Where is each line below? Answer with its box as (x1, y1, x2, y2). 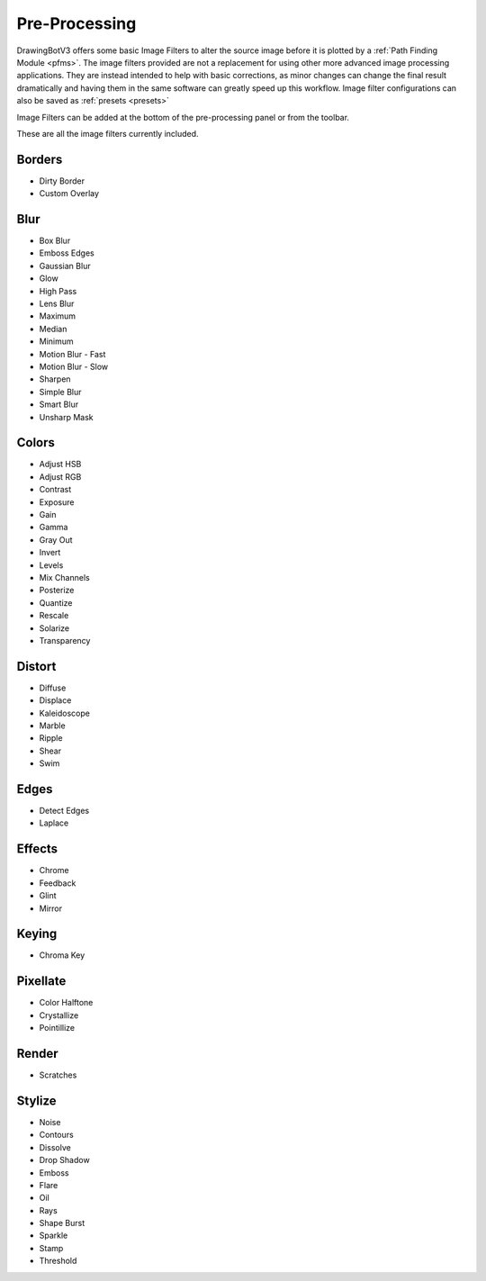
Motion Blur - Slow (39, 361, 109, 372)
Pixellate (16, 973, 67, 989)
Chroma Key (39, 950, 85, 961)
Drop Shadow (39, 1155, 90, 1166)
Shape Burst (39, 1218, 85, 1229)
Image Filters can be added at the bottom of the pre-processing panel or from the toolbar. (16, 112, 350, 122)
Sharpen (39, 374, 71, 384)
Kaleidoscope (39, 708, 90, 718)
